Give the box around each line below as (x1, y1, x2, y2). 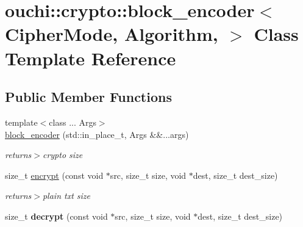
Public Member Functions (5, 87, 172, 106)
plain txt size (42, 189, 91, 202)
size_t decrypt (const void (5, 209, 108, 222)
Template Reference (5, 45, 176, 70)
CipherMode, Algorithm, (5, 21, 218, 46)
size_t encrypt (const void (5, 168, 104, 181)
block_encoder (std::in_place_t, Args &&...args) (5, 128, 189, 140)
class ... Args (49, 115, 96, 128)
